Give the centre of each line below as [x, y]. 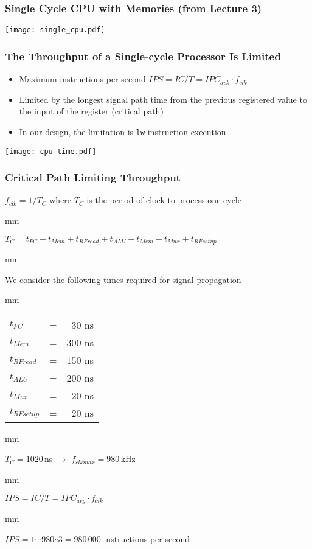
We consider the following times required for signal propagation [123, 279]
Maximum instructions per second [82, 79]
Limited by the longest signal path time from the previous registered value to [163, 99]
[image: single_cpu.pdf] [55, 30]
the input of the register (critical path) [91, 111]
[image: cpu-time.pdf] [51, 151]
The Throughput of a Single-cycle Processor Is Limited [143, 56]
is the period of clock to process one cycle [164, 200]
